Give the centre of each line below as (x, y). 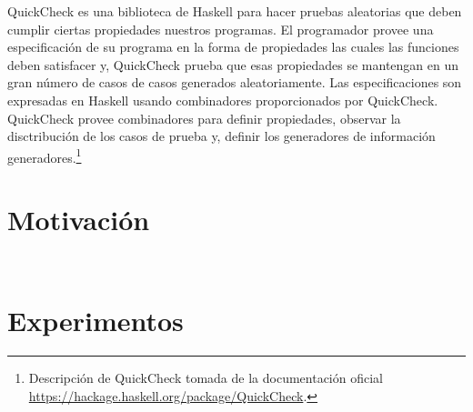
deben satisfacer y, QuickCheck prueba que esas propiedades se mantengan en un (233, 64)
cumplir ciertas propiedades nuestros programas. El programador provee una (221, 29)
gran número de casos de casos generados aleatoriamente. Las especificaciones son (235, 82)
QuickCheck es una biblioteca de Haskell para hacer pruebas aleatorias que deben (235, 11)
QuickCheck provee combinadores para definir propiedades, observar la (204, 118)
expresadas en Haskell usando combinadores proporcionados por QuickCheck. (223, 100)
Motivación (79, 220)
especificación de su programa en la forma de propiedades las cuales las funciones (233, 47)
